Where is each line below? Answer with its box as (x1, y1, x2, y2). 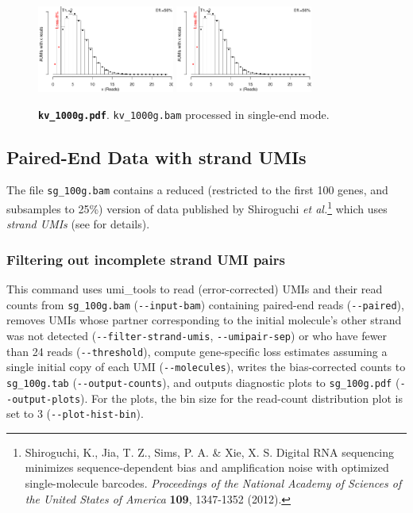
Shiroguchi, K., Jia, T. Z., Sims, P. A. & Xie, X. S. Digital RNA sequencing (25, 443, 394, 460)
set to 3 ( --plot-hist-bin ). (6, 405, 144, 422)
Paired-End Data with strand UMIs (6, 144, 307, 169)
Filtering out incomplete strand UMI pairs (6, 249, 285, 269)
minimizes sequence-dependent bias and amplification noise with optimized (25, 459, 389, 476)
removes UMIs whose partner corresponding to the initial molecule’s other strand (6, 312, 402, 328)
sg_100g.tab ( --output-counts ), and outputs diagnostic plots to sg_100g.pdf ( (6, 373, 400, 390)
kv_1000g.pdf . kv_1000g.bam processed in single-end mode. (38, 105, 330, 122)
